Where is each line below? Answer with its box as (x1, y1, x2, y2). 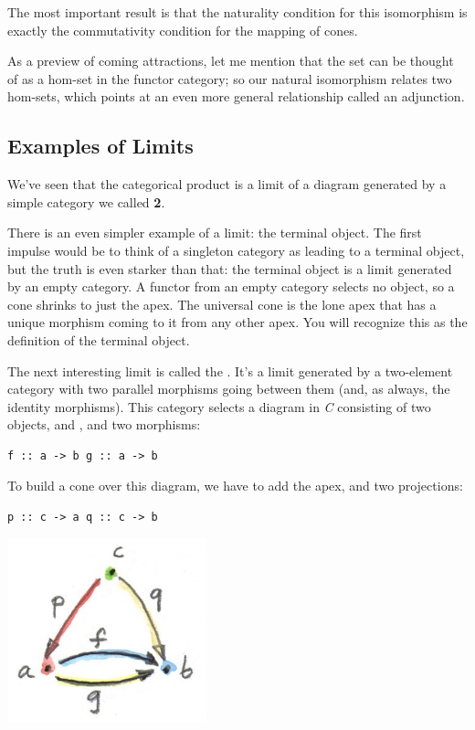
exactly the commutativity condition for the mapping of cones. (7, 20, 358, 39)
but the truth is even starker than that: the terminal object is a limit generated (7, 259, 452, 278)
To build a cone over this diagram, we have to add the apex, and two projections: (7, 476, 463, 495)
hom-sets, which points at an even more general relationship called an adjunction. (7, 87, 465, 106)
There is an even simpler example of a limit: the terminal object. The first (7, 223, 422, 242)
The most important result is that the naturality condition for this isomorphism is (7, 3, 468, 21)
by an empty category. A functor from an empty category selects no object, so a (7, 277, 455, 296)
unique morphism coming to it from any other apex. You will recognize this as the (7, 312, 468, 332)
